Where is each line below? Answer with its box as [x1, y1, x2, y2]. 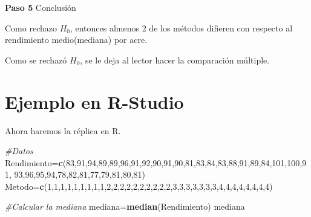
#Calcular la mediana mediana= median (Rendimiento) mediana [5, 200, 245, 213]
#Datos [5, 144, 33, 157]
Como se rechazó [5, 53, 67, 66]
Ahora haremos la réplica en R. [5, 124, 121, 137]
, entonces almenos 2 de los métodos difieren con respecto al [70, 21, 293, 34]
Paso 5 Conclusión [5, 1, 76, 13]
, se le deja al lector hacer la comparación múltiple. [80, 53, 270, 66]
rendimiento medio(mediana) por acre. [5, 33, 148, 46]
